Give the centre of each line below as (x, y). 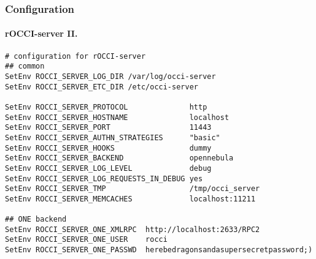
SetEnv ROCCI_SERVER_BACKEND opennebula (119, 158)
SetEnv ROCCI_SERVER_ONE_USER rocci (86, 240)
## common (25, 66)
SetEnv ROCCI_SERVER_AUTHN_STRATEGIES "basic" (113, 137)
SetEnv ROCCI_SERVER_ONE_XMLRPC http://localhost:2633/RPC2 (133, 229)
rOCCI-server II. (41, 33)
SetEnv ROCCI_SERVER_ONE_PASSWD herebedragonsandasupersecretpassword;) (159, 250)
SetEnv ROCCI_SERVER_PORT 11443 (108, 128)
